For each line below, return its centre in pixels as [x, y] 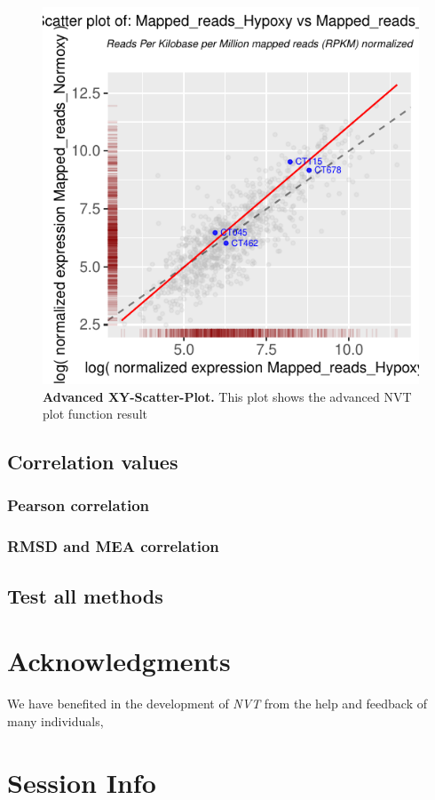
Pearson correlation [79, 505]
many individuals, [55, 720]
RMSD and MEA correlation [113, 546]
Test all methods [85, 595]
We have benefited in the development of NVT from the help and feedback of [217, 704]
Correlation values [93, 462]
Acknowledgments [119, 661]
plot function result [95, 414]
